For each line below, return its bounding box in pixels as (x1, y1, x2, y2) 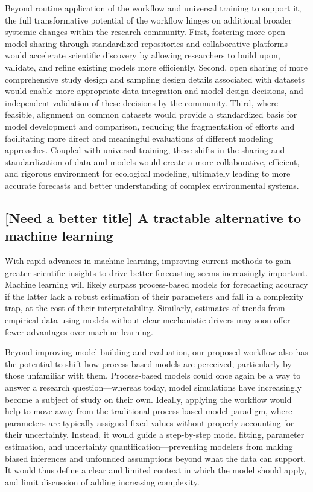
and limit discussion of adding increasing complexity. (5, 475, 200, 488)
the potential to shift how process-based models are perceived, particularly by (5, 357, 292, 370)
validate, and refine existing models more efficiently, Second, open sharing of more (5, 60, 308, 73)
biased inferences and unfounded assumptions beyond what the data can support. (5, 452, 306, 464)
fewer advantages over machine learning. (5, 325, 153, 338)
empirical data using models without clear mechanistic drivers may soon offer (5, 314, 291, 326)
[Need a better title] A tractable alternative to (5, 208, 302, 227)
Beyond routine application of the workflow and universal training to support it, (5, 2, 302, 14)
